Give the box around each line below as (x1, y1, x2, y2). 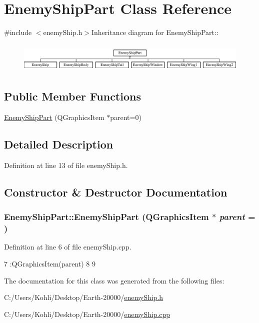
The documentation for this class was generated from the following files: (4, 275, 224, 285)
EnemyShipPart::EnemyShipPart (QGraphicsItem (4, 210, 209, 223)
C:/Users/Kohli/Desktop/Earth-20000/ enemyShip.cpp (4, 308, 170, 319)
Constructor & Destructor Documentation (4, 184, 227, 199)
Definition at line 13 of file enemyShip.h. (4, 159, 128, 170)
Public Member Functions (4, 88, 141, 104)
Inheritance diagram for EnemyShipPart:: (91, 27, 218, 37)
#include (4, 27, 32, 37)
